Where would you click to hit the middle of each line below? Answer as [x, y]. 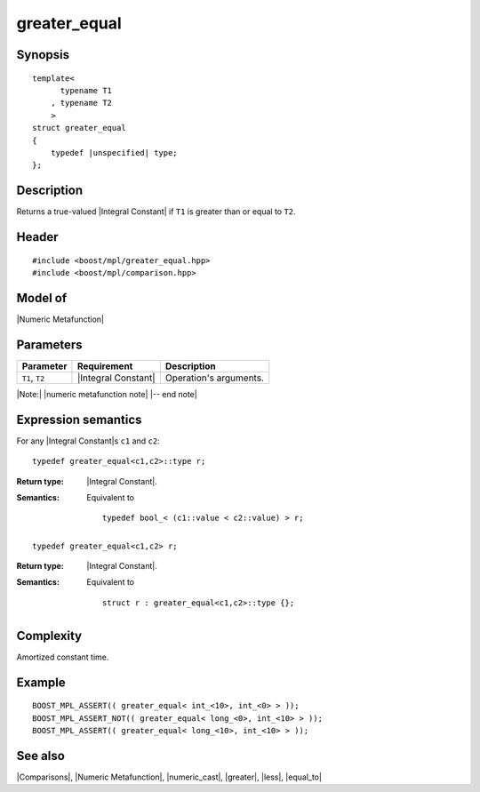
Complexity [49, 636]
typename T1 [86, 90]
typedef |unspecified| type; [114, 152]
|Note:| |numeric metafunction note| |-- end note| [107, 394]
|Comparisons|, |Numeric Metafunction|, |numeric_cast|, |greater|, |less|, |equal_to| [169, 777]
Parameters [49, 344]
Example [41, 682]
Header [37, 237]
